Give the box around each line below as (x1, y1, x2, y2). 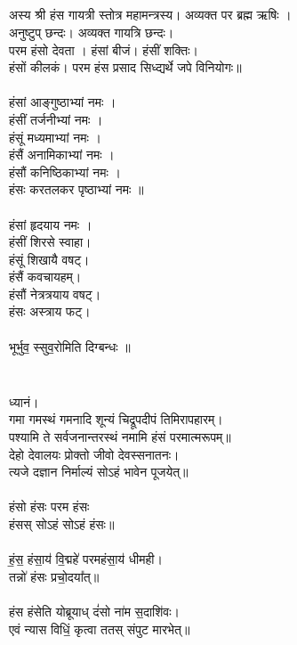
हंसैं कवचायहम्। (9, 267, 82, 286)
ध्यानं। (9, 392, 39, 411)
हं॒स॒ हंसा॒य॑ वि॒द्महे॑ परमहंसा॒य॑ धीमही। (9, 550, 163, 568)
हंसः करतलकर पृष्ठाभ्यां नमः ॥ (9, 180, 144, 199)
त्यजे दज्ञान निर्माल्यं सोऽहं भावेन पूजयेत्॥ (9, 462, 189, 481)
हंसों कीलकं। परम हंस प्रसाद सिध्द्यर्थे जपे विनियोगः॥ (9, 58, 242, 77)
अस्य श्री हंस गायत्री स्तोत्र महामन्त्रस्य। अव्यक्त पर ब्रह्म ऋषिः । (9, 5, 292, 24)
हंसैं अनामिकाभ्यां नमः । (9, 145, 115, 164)
